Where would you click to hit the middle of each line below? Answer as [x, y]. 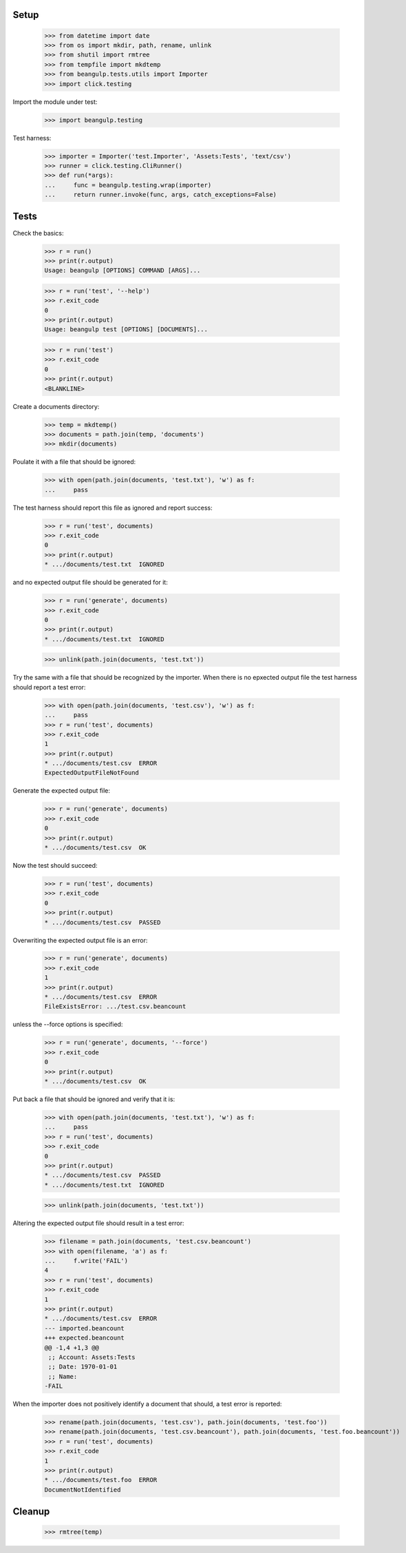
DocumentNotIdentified [83, 1490]
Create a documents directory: [56, 406]
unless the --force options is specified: [68, 1024]
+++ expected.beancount [85, 1338]
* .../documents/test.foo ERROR [101, 1480]
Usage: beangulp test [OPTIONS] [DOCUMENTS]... [126, 330]
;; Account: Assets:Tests [92, 1357]
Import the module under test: [55, 102]
